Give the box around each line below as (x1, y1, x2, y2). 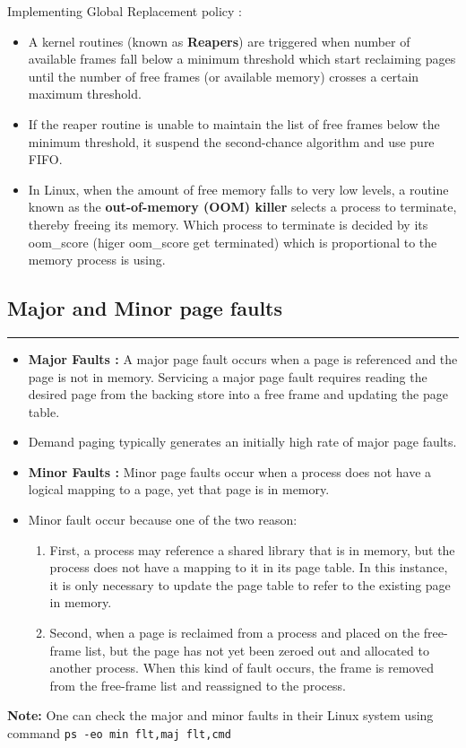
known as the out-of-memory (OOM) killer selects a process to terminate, (28, 197, 457, 216)
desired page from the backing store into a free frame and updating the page (28, 385, 448, 404)
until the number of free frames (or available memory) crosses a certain (28, 66, 419, 85)
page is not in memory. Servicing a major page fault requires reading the (28, 367, 427, 386)
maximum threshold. (28, 84, 142, 103)
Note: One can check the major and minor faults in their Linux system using (7, 706, 434, 725)
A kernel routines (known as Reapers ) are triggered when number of (28, 31, 410, 50)
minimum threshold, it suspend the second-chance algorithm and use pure (28, 132, 435, 151)
